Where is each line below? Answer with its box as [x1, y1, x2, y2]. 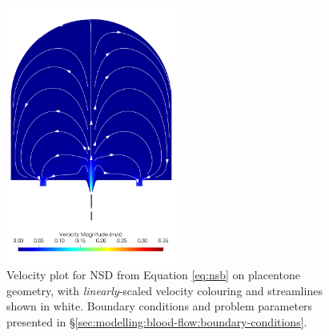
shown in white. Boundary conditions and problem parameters [6, 298, 313, 314]
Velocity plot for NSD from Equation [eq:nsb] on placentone [6, 266, 300, 283]
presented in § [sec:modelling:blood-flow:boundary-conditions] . [6, 313, 307, 330]
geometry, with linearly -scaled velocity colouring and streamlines [6, 282, 323, 298]
